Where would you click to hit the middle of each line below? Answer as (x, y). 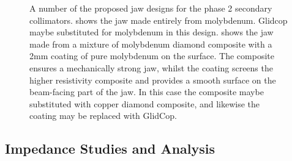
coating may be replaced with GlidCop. (103, 116)
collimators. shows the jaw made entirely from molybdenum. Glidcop (159, 20)
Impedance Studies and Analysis (110, 148)
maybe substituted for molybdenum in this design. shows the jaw (152, 32)
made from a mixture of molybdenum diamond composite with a (151, 44)
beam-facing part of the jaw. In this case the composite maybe (147, 92)
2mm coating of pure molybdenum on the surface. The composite (152, 56)
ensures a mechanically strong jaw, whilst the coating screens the (151, 67)
